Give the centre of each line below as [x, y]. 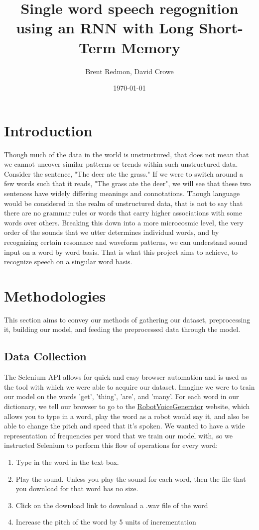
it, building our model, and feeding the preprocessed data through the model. [122, 329]
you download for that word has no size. [77, 488]
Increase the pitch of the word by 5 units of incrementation [106, 522]
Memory [151, 47]
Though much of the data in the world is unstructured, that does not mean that [127, 154]
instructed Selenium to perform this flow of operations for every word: [111, 445]
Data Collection [45, 356]
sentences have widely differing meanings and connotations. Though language [122, 193]
